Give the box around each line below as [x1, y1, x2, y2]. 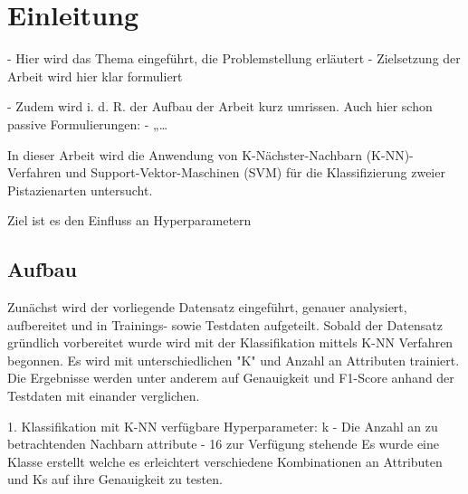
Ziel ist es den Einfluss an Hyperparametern [7, 211, 252, 230]
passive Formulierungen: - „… [7, 114, 168, 133]
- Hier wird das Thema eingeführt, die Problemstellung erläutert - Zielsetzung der [7, 49, 461, 68]
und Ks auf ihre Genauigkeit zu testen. [7, 470, 223, 489]
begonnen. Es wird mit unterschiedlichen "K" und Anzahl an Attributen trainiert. [7, 350, 460, 369]
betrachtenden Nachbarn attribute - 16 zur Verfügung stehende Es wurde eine [7, 434, 439, 453]
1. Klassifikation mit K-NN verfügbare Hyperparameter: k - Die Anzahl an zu [7, 416, 438, 435]
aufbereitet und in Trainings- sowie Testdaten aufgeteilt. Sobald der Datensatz [7, 315, 443, 334]
